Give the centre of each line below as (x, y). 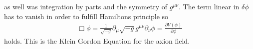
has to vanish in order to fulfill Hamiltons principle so (86, 16)
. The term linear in (209, 6)
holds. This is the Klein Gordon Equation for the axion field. (97, 40)
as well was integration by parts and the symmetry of (86, 6)
